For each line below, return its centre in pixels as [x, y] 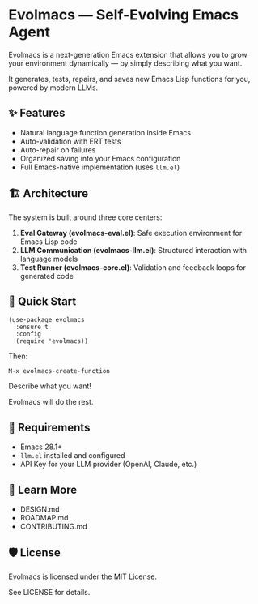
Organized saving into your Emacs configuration [100, 158]
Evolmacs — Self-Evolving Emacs [123, 15]
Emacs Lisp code [49, 242]
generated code [47, 276]
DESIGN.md [40, 509]
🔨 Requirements [49, 427]
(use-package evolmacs [47, 320]
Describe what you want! [50, 386]
